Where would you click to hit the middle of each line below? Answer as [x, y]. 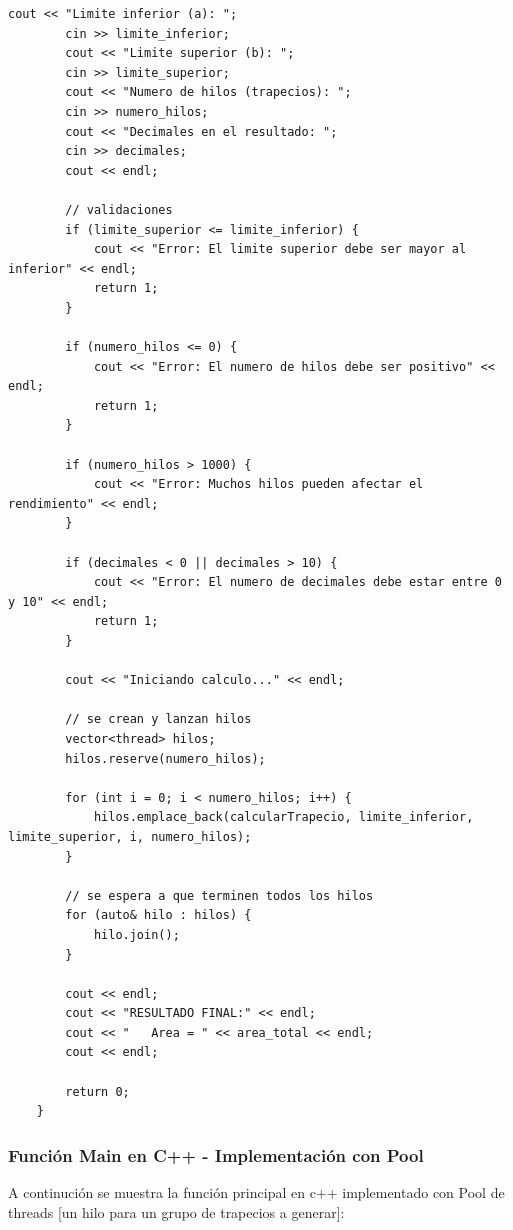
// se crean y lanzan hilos [158, 719]
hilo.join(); [136, 934]
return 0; [97, 1091]
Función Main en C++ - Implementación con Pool [216, 1154]
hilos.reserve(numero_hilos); [165, 758]
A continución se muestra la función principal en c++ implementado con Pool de [256, 1192]
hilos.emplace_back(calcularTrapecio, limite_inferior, [283, 817]
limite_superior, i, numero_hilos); [130, 836]
